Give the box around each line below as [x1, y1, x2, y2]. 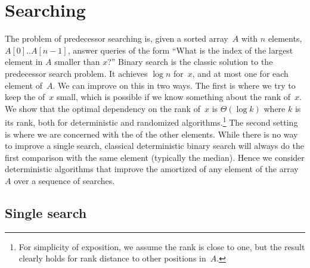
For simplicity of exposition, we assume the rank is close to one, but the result [18, 240, 305, 253]
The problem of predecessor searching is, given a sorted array [5, 32, 228, 45]
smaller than [54, 55, 100, 68]
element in [5, 55, 43, 68]
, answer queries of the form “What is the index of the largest [67, 43, 293, 56]
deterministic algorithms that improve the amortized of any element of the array [5, 163, 299, 175]
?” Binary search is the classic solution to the [107, 55, 273, 68]
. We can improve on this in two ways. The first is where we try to [52, 79, 296, 91]
